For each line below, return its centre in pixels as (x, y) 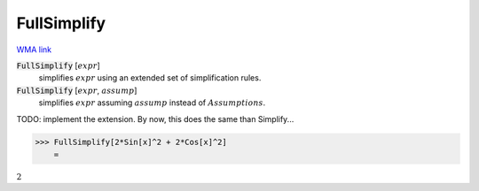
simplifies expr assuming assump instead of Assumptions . (152, 103)
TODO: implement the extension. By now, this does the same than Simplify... (155, 118)
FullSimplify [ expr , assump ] (77, 90)
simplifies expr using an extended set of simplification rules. (150, 78)
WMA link (34, 50)
